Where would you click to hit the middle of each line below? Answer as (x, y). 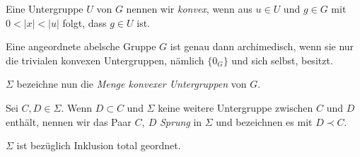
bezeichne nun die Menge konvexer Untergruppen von (132, 84)
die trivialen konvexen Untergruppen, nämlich (105, 60)
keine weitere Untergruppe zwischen (236, 107)
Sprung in (181, 121)
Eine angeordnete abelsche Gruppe (81, 46)
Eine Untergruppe (45, 8)
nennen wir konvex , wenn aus (189, 8)
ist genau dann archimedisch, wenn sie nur (262, 46)
